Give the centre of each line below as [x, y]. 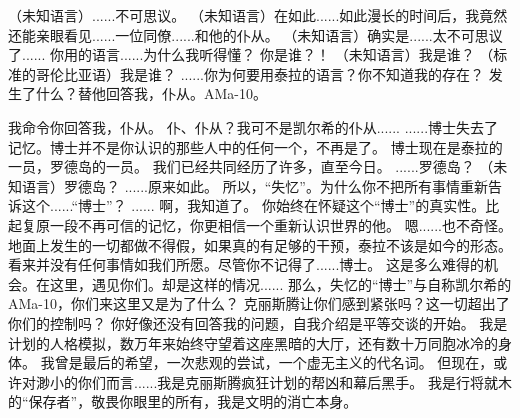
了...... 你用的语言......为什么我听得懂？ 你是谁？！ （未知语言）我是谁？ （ [251, 54]
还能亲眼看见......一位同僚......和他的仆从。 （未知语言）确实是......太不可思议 [255, 34]
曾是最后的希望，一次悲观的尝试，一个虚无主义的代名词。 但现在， [274, 362]
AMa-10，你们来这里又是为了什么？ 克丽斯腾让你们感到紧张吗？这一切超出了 [259, 303]
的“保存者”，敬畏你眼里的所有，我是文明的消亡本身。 [183, 401]
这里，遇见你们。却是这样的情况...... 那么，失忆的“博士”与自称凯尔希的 [280, 283]
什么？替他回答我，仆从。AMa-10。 [151, 93]
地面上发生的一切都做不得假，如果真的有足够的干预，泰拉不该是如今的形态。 [260, 244]
